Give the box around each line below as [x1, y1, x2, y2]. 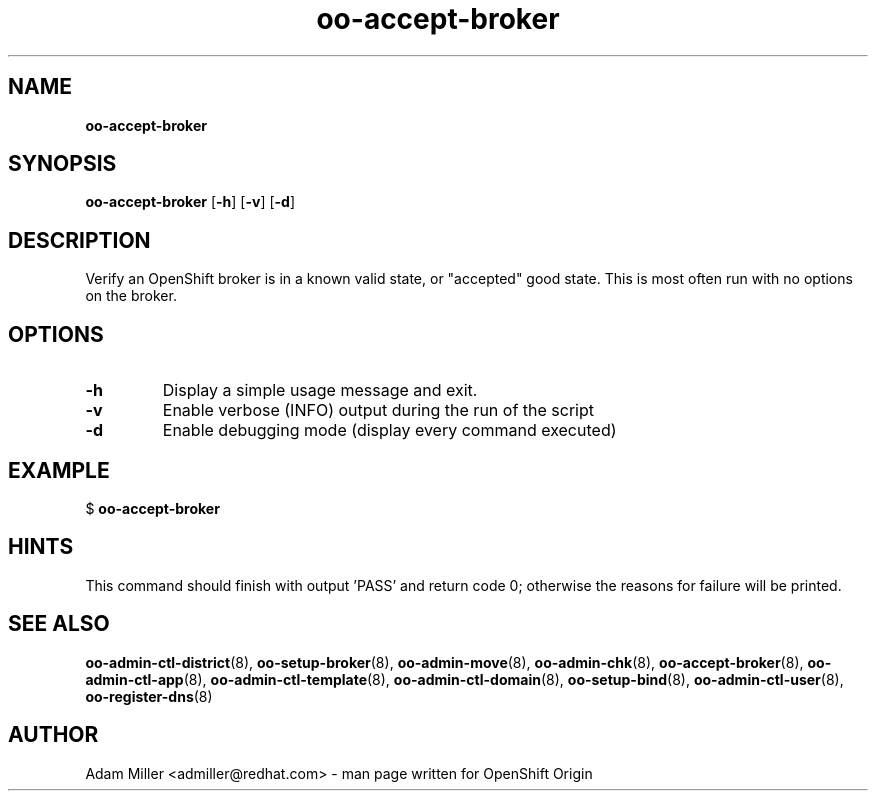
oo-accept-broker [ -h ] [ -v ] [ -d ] [85, 193, 296, 211]
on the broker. [85, 287, 177, 305]
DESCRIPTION [8, 227, 151, 253]
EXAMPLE [8, 457, 110, 483]
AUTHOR [8, 722, 99, 748]
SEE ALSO [8, 611, 110, 637]
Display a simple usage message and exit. [162, 380, 478, 401]
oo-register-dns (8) [85, 687, 213, 705]
